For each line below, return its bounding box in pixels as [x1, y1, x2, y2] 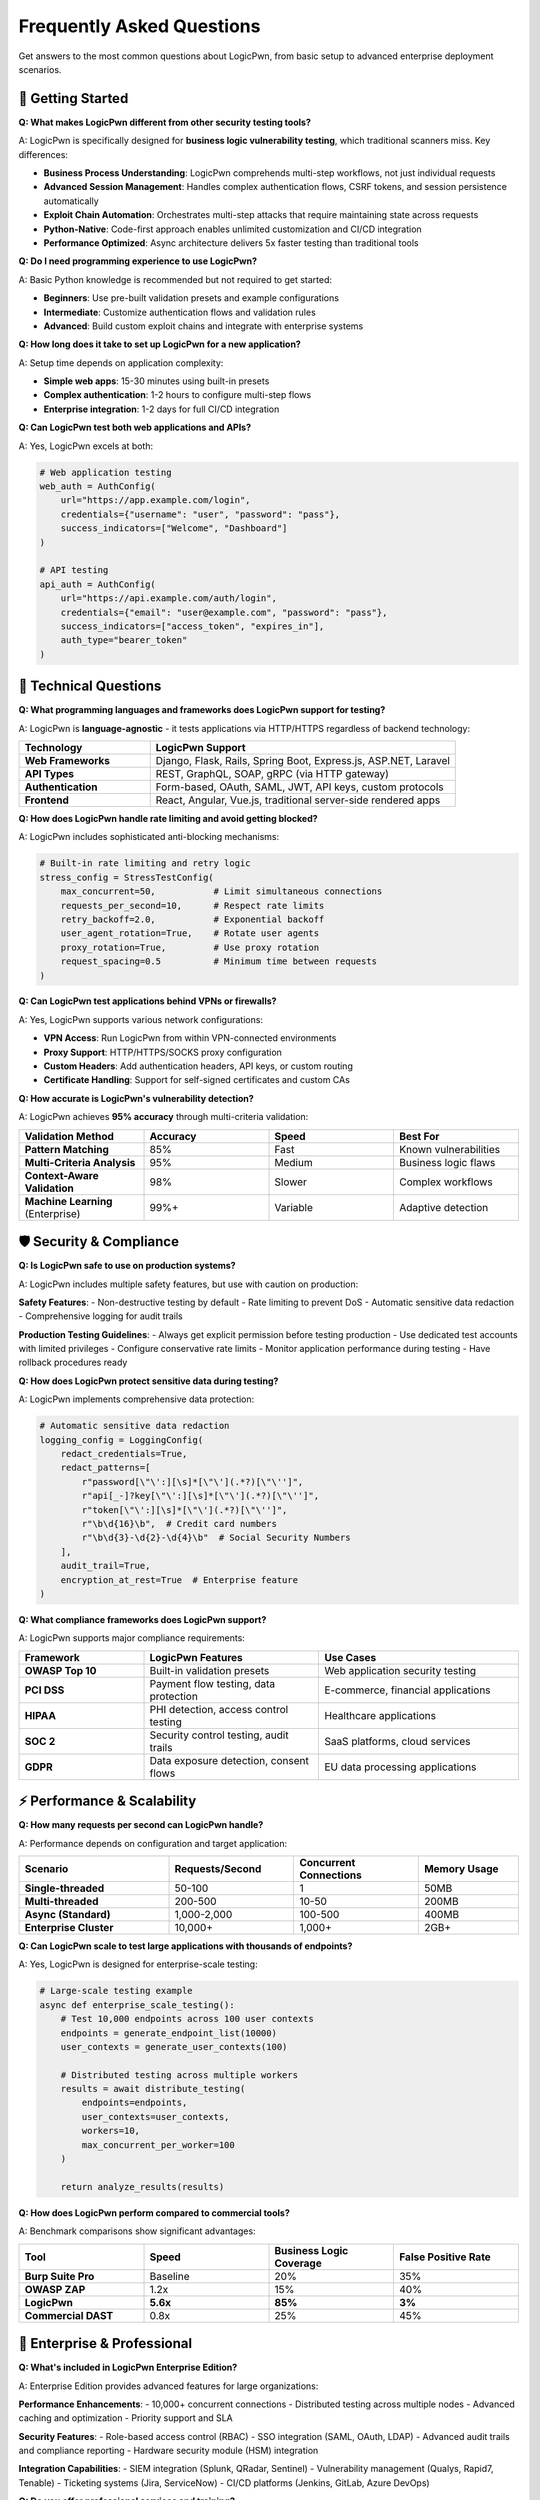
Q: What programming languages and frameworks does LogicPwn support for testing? [18, 704, 386, 716]
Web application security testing [324, 1663, 477, 1677]
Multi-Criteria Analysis [24, 1155, 136, 1169]
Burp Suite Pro [24, 2269, 95, 2283]
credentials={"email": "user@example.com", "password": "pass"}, [60, 606, 388, 618]
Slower [274, 1175, 307, 1189]
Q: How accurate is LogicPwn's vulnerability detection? [18, 1092, 254, 1104]
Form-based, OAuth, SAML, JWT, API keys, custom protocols [155, 780, 444, 794]
